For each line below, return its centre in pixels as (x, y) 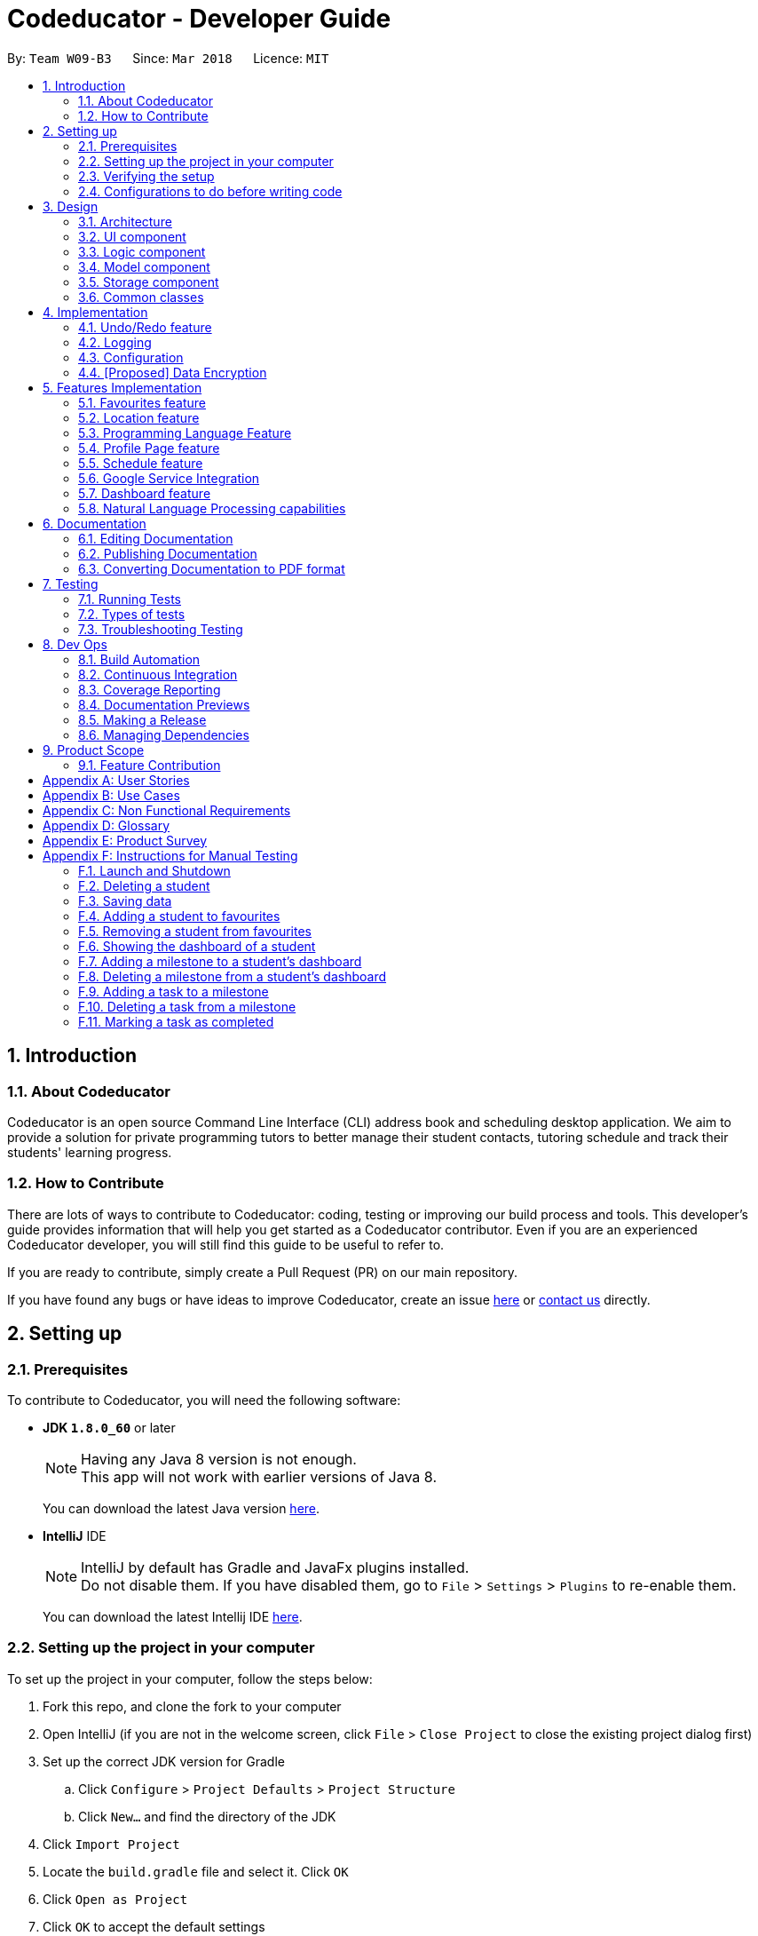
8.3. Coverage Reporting (150, 689)
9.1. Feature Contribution (150, 765)
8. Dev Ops (75, 644)
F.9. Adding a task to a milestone (174, 991)
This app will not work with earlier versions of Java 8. (259, 1476)
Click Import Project (111, 1844)
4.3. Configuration (131, 357)
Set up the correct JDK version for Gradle (164, 1761)
